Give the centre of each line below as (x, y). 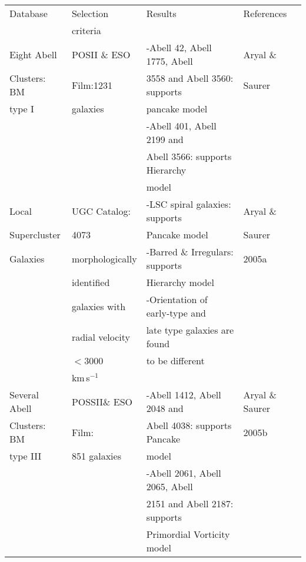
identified (91, 282)
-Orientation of (177, 299)
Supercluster (35, 235)
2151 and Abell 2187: (190, 503)
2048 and (165, 408)
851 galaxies (96, 456)
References (265, 13)
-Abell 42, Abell (179, 47)
